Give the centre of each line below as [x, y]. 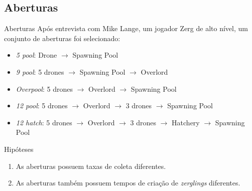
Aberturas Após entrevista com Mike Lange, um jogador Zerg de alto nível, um [126, 28]
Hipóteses [19, 149]
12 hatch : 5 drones [44, 122]
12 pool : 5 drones [42, 106]
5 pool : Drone [36, 55]
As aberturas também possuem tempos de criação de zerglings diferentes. [128, 183]
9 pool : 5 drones [40, 71]
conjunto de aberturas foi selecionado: [62, 38]
